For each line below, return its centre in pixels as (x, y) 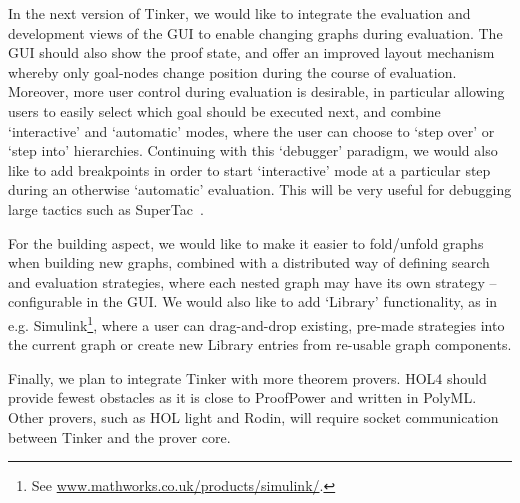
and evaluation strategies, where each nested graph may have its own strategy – (252, 281)
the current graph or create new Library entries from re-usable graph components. (260, 344)
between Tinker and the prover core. (119, 436)
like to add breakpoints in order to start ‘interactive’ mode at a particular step (249, 169)
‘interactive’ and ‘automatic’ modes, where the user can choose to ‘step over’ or (251, 130)
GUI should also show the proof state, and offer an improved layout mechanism (251, 52)
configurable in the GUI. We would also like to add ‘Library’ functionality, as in (253, 301)
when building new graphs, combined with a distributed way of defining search (249, 262)
